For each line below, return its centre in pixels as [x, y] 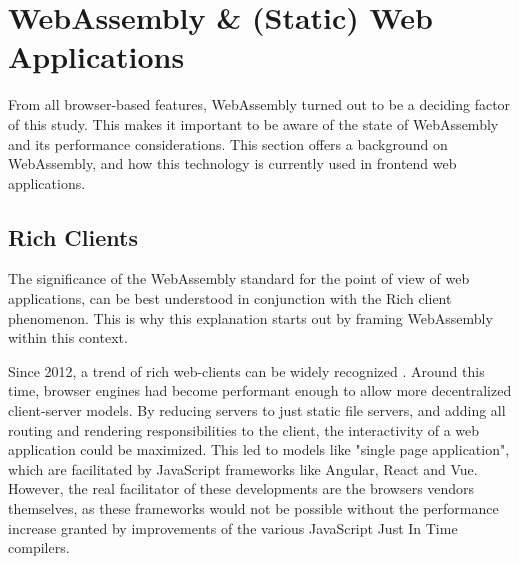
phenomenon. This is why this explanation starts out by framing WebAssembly [250, 317]
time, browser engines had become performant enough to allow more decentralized [260, 390]
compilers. [39, 547]
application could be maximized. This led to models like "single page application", [259, 449]
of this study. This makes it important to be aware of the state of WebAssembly [253, 123]
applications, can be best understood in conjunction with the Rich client [230, 298]
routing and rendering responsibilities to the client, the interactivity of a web [244, 429]
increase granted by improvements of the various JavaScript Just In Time [233, 527]
